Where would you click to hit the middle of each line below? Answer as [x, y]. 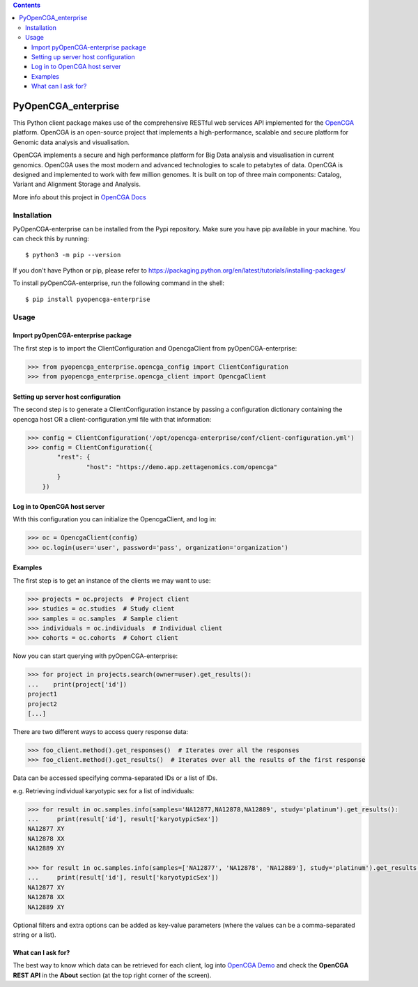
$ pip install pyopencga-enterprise [88, 299]
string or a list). [34, 935]
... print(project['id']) [77, 684]
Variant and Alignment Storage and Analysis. [77, 184]
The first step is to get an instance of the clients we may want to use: [112, 580]
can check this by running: [51, 239]
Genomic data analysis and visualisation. [71, 142]
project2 [42, 704]
